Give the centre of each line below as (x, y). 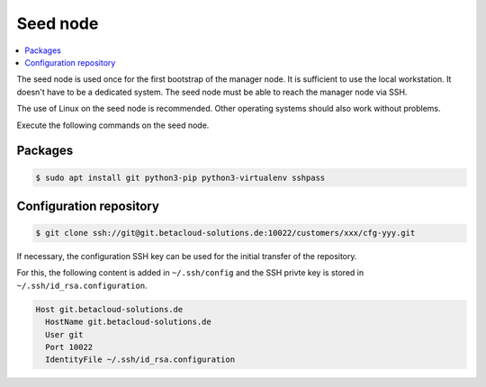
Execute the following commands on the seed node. (113, 125)
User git (64, 334)
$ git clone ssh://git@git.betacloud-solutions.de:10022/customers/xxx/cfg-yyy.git (225, 233)
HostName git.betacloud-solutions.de (128, 322)
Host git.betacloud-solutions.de (109, 309)
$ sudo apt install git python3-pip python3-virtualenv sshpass (180, 177)
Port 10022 (69, 347)
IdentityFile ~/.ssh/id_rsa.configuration (140, 360)
